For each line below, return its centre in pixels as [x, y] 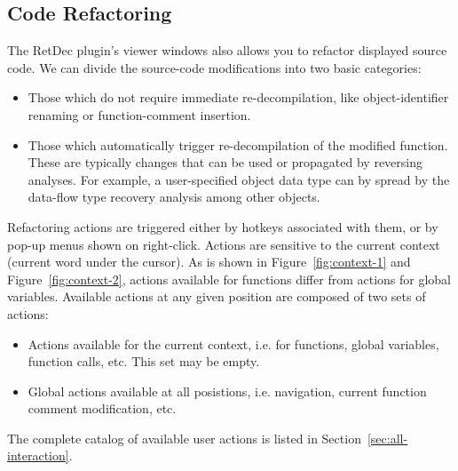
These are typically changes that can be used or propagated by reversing [225, 162]
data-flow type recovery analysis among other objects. [174, 197]
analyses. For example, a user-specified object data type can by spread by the [239, 179]
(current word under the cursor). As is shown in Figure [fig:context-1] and [209, 262]
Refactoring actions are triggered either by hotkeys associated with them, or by [223, 226]
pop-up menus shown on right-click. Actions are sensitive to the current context [224, 244]
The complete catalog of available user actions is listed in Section [184, 438]
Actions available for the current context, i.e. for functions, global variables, [233, 343]
